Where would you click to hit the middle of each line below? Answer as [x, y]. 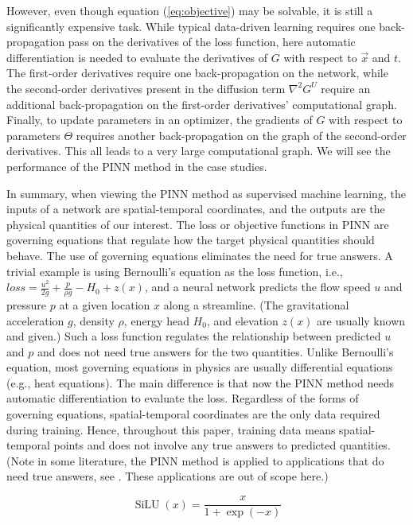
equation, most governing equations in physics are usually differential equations [200, 367]
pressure [27, 304]
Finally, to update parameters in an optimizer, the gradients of [160, 120]
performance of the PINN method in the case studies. [137, 166]
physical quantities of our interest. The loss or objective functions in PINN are [198, 224]
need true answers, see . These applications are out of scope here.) [168, 476]
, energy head [156, 320]
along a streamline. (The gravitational [256, 304]
